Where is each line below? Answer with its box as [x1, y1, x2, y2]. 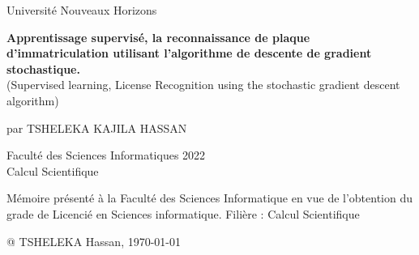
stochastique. [6, 60, 80, 77]
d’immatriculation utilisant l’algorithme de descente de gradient [6, 45, 372, 62]
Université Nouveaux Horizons [6, 2, 157, 18]
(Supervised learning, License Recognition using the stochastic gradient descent [6, 76, 400, 93]
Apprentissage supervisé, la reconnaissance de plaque [6, 28, 310, 45]
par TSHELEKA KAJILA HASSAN [6, 119, 187, 136]
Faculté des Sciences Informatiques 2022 [6, 147, 206, 164]
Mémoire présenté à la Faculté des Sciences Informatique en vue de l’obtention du [6, 189, 413, 206]
